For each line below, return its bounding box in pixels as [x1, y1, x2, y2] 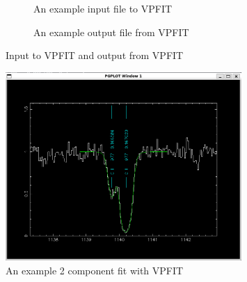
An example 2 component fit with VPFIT [6, 263, 184, 277]
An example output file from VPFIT [33, 24, 189, 39]
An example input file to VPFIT [33, 1, 173, 15]
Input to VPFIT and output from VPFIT [6, 48, 184, 63]
